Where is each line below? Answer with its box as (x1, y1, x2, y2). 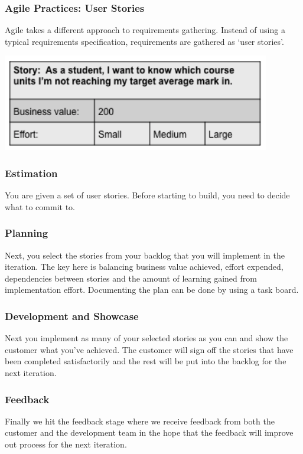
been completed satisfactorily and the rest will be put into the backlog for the (5, 355, 286, 367)
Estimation (5, 165, 58, 180)
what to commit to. (5, 200, 75, 213)
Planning (5, 226, 48, 240)
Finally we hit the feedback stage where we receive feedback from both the (5, 414, 275, 427)
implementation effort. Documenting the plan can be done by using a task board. (5, 283, 299, 296)
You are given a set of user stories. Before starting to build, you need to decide (5, 189, 290, 201)
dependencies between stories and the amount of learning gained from (5, 272, 257, 284)
